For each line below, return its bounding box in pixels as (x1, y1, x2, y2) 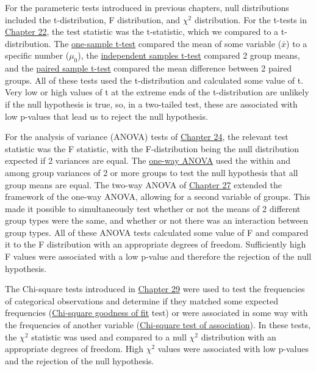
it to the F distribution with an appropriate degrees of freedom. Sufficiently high (5, 238, 306, 251)
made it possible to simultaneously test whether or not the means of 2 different (5, 202, 301, 215)
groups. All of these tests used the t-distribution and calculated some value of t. (5, 73, 304, 86)
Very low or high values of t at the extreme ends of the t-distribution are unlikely (5, 86, 309, 98)
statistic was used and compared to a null (31, 330, 187, 343)
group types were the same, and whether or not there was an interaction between (5, 214, 309, 227)
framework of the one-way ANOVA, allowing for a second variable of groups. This (5, 190, 311, 203)
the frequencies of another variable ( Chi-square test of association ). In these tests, (5, 318, 311, 331)
